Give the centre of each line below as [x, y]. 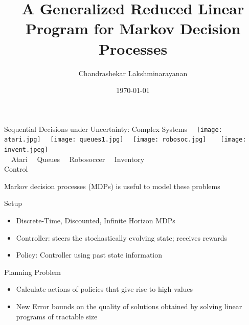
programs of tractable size [57, 316]
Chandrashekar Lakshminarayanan [133, 73]
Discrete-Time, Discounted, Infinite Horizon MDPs [96, 220]
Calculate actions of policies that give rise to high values [105, 289]
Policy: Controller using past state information [89, 255]
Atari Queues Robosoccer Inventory [78, 159]
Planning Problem [32, 272]
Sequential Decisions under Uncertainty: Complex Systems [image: [113, 129]
